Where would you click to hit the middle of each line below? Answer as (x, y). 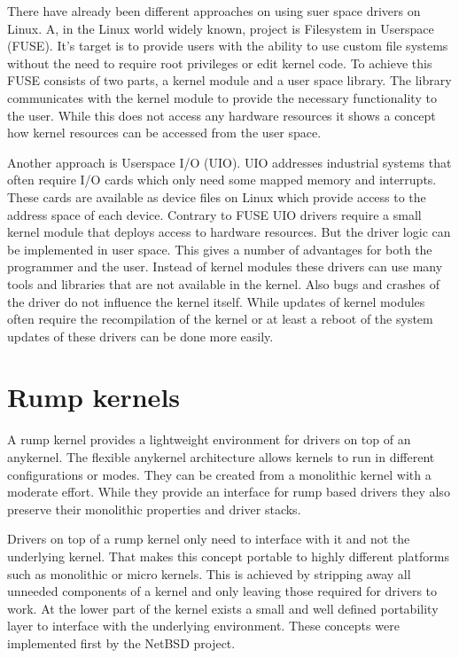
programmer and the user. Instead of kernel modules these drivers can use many (225, 266)
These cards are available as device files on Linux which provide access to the (217, 196)
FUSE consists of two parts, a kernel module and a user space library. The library (229, 80)
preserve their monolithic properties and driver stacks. (154, 509)
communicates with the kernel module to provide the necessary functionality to (222, 97)
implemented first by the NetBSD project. (121, 642)
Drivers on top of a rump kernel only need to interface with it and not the (209, 539)
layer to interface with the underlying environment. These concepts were (203, 626)
